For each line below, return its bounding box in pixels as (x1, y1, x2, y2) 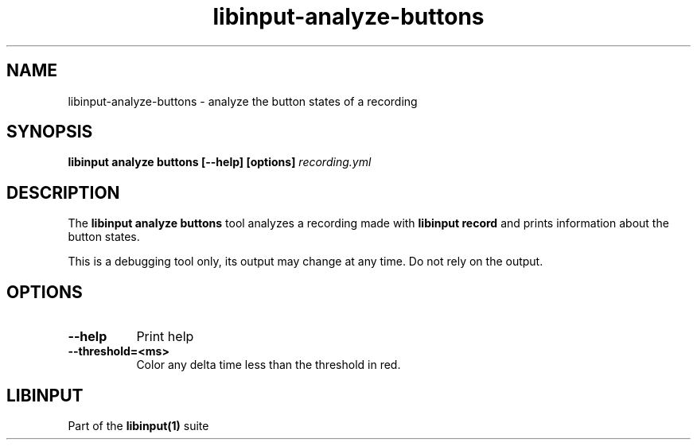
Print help (136, 328, 194, 345)
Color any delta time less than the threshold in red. (136, 358, 401, 372)
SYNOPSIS (6, 122, 93, 142)
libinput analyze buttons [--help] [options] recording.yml (68, 155, 372, 169)
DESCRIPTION (6, 182, 120, 203)
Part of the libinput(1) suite (68, 418, 209, 432)
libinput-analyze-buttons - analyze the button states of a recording (68, 94, 418, 108)
